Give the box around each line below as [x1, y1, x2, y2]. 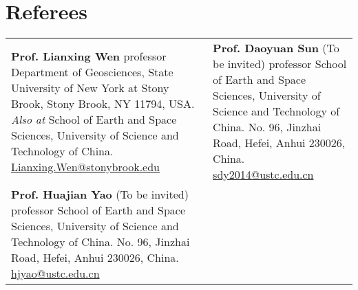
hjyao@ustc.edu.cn [11, 265, 100, 282]
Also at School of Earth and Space [11, 111, 177, 127]
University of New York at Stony [11, 79, 169, 96]
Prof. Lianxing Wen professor [11, 47, 167, 64]
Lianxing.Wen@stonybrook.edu [11, 158, 160, 175]
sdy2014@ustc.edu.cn [213, 166, 314, 183]
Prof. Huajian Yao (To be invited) [11, 186, 189, 203]
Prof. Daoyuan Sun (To [213, 40, 339, 56]
